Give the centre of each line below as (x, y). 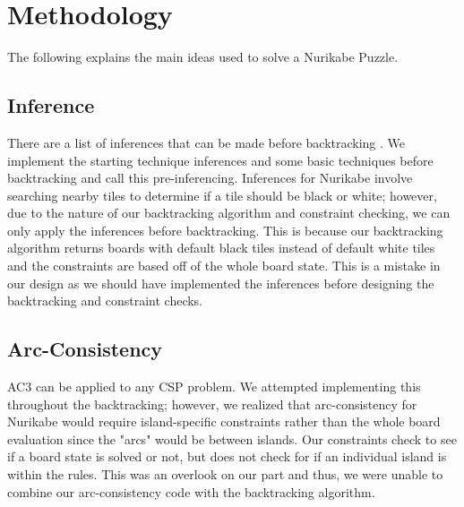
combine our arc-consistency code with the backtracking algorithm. (191, 491)
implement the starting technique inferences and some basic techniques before (220, 160)
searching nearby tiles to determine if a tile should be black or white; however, (222, 195)
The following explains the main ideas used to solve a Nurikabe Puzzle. (203, 57)
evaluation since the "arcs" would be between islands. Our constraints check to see (232, 438)
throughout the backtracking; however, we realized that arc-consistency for (212, 404)
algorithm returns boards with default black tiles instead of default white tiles (221, 248)
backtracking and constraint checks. (105, 301)
